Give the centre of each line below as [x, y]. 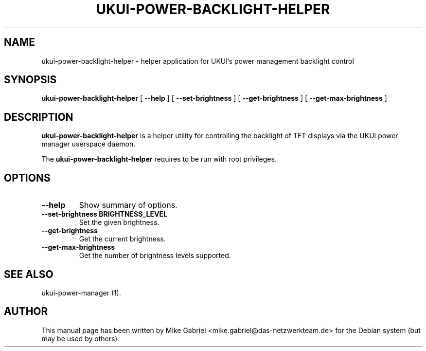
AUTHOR [26, 312]
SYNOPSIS [30, 80]
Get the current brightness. [122, 239]
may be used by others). [80, 338]
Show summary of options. [128, 205]
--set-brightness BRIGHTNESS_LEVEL [104, 214]
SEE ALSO [29, 274]
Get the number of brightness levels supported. [155, 256]
